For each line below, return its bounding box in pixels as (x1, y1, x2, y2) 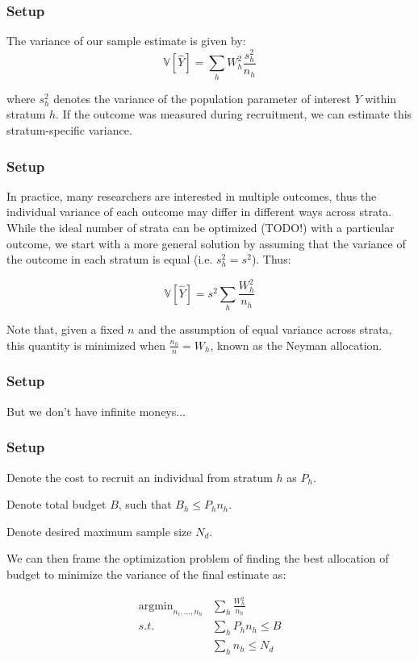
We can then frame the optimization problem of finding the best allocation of (6, 550, 389, 567)
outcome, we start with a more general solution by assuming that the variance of (6, 235, 406, 252)
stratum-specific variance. (6, 122, 132, 138)
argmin (138, 600, 173, 612)
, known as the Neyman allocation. (210, 336, 382, 353)
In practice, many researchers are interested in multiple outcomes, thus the (6, 187, 377, 204)
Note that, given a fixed (6, 321, 124, 338)
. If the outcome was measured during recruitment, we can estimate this (56, 106, 412, 123)
